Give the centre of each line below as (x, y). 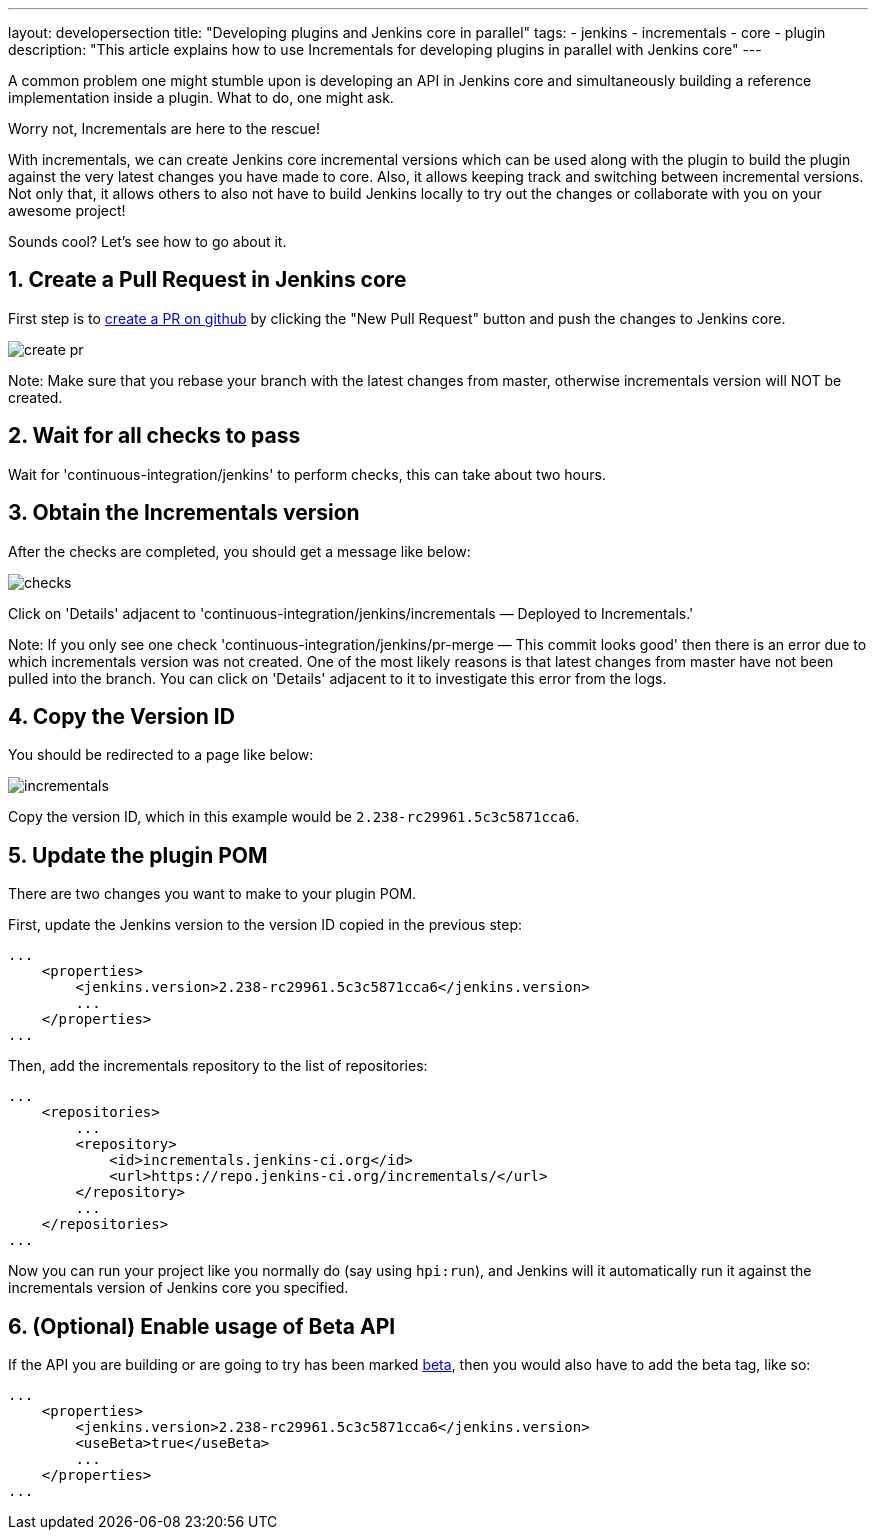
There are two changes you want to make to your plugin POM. (212, 894)
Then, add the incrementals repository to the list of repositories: (218, 1066)
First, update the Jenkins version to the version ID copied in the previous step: (265, 925)
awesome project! (67, 210)
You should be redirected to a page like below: (161, 755)
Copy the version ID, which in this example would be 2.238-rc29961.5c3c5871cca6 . (294, 817)
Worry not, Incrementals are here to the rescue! (164, 128)
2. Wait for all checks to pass (154, 436)
